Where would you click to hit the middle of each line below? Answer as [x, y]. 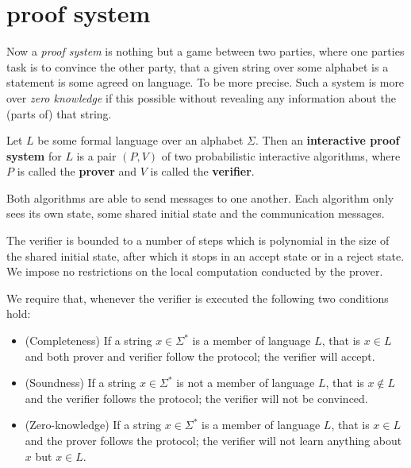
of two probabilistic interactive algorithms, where [281, 155]
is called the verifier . [202, 171]
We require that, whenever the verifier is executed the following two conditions [198, 298]
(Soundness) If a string [81, 383]
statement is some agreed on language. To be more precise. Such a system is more [205, 82]
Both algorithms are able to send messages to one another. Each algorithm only [200, 197]
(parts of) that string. [59, 113]
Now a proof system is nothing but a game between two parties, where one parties [205, 51]
